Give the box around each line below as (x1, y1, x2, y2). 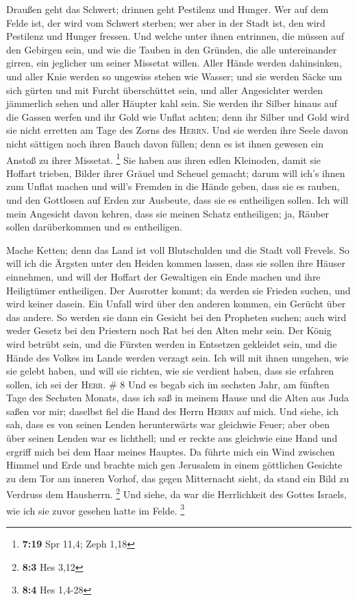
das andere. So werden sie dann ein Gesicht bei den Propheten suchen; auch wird (6, 309, 347, 324)
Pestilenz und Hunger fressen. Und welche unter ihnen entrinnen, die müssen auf (6, 29, 345, 43)
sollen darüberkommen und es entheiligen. (6, 220, 182, 234)
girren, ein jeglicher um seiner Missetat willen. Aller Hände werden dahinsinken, (6, 56, 342, 70)
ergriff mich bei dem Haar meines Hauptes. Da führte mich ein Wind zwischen (6, 444, 335, 458)
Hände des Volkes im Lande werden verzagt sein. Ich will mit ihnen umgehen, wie (6, 350, 349, 364)
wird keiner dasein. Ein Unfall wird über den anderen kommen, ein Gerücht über (6, 296, 346, 311)
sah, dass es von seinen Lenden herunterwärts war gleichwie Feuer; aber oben (6, 417, 330, 432)
